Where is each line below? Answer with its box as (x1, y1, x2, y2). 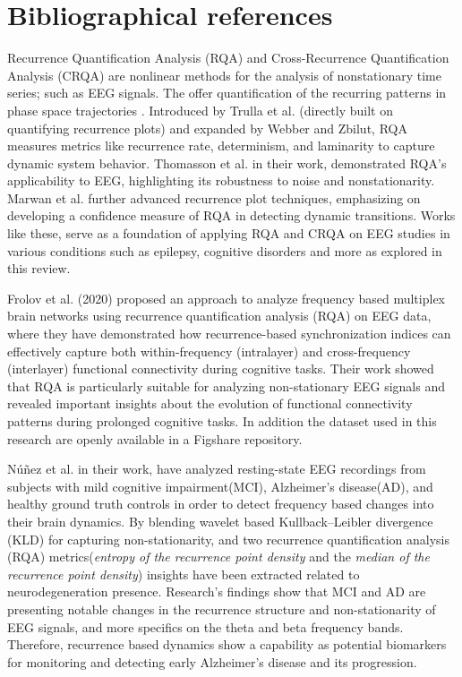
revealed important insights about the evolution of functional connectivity (7, 394, 413, 413)
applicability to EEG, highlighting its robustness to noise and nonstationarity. (7, 171, 435, 190)
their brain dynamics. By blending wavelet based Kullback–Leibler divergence (7, 511, 433, 530)
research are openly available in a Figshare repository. (7, 429, 303, 448)
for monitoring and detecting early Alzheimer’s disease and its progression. (7, 652, 417, 671)
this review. (7, 259, 71, 278)
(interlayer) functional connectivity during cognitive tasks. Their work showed (7, 359, 434, 378)
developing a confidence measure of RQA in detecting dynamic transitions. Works (7, 206, 456, 225)
